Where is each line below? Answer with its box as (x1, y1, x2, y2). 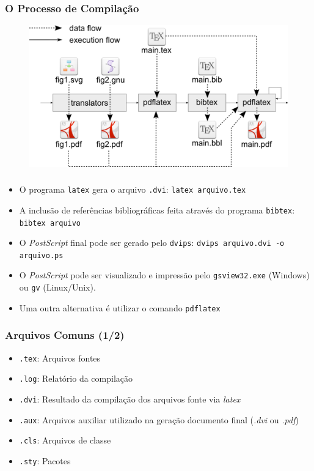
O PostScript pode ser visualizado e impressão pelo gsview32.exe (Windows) (19, 269, 310, 281)
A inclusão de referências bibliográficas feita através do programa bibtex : (19, 203, 295, 216)
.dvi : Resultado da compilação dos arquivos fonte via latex (19, 392, 241, 405)
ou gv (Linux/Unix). (19, 281, 96, 294)
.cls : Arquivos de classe (19, 434, 111, 447)
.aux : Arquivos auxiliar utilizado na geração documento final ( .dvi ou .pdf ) (19, 413, 299, 426)
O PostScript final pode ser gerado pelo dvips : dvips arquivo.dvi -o (19, 236, 285, 249)
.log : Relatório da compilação (19, 372, 133, 385)
